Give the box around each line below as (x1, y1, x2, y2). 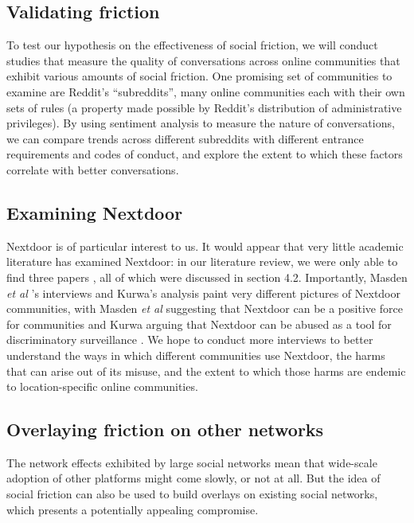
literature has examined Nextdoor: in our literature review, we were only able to (6, 253, 398, 270)
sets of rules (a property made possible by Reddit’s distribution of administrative (6, 99, 402, 115)
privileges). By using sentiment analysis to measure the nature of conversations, (6, 115, 395, 131)
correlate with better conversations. (6, 161, 179, 178)
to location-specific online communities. (6, 378, 198, 395)
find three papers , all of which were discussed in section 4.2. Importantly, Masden (6, 268, 408, 285)
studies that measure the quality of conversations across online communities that (6, 52, 400, 68)
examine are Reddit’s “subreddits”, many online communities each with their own (6, 83, 405, 100)
